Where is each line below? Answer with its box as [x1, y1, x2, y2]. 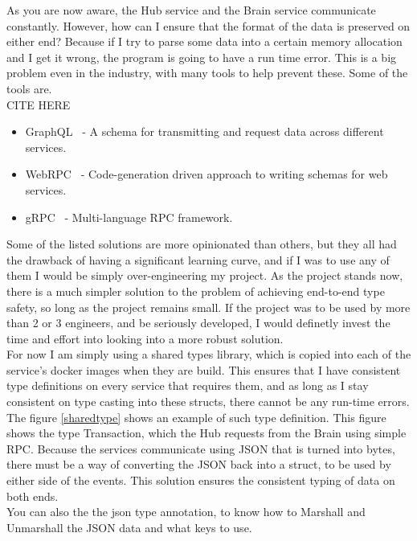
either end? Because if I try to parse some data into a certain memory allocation [6, 33, 403, 50]
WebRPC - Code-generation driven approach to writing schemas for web [25, 166, 388, 182]
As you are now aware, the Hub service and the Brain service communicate [6, 2, 376, 18]
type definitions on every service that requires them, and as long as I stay [6, 377, 369, 394]
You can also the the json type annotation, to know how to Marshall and [6, 503, 366, 520]
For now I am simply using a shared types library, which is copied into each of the [6, 346, 411, 363]
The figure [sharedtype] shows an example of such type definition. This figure [6, 408, 386, 425]
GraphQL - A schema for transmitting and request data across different [25, 123, 384, 140]
